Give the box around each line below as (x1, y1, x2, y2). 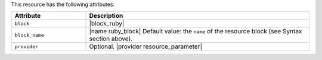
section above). (89, 34, 133, 43)
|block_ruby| (89, 20, 125, 28)
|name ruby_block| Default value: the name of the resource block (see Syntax (89, 27, 302, 36)
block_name (14, 31, 45, 38)
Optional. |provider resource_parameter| (89, 42, 203, 50)
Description (89, 12, 123, 20)
